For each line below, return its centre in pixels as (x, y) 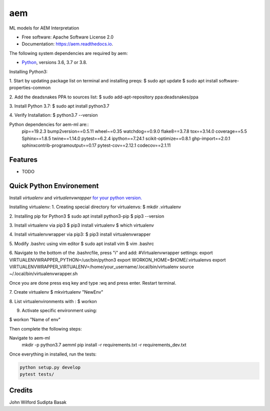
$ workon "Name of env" (35, 320)
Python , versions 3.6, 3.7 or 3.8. (54, 62)
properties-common (30, 88)
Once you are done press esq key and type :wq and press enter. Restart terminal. (93, 283)
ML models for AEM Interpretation (44, 28)
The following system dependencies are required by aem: (68, 53)
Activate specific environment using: (59, 310)
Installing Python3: (28, 71)
